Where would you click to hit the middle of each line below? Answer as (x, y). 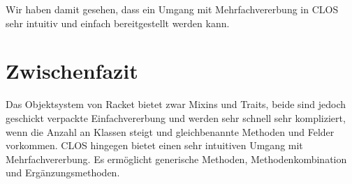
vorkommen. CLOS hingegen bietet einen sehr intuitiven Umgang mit (154, 145)
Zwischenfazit (72, 71)
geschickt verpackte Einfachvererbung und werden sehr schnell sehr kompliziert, (176, 117)
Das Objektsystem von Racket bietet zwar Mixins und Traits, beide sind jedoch (176, 104)
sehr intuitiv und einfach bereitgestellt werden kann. (118, 23)
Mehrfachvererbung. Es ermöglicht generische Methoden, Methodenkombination (176, 159)
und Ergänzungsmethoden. (63, 172)
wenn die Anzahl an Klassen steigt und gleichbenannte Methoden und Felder (170, 131)
